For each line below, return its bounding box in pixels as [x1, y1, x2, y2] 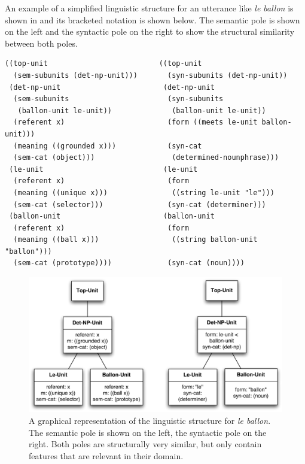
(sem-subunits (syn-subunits [13, 95, 224, 104]
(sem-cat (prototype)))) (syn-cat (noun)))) [13, 259, 245, 268]
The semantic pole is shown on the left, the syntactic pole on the [29, 426, 267, 438]
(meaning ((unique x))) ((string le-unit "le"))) [13, 188, 275, 197]
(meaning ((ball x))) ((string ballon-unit [13, 235, 258, 244]
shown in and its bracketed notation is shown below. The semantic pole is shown [5, 13, 300, 26]
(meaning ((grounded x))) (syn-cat [13, 141, 202, 150]
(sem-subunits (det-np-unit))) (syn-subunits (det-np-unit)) [13, 71, 288, 80]
